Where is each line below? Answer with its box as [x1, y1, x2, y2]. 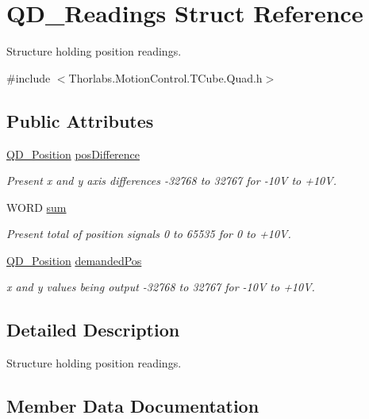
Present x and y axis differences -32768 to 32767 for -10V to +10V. [6, 172, 336, 189]
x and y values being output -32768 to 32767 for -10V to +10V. [6, 279, 315, 295]
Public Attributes [6, 108, 154, 133]
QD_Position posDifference [6, 145, 140, 162]
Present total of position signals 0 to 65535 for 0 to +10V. [6, 225, 291, 242]
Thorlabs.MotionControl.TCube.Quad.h [68, 69, 263, 86]
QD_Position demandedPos [6, 252, 142, 268]
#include [6, 69, 51, 86]
